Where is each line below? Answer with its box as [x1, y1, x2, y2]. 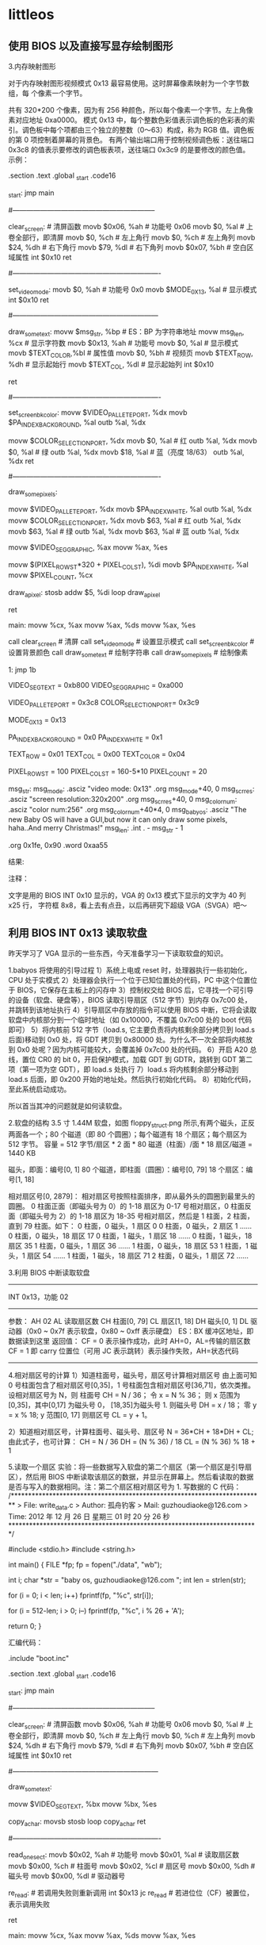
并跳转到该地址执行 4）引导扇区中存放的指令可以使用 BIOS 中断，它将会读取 [8, 1005, 257, 1015]
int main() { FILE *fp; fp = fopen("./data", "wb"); [8, 1559, 162, 1569]
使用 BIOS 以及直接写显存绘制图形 [8, 39, 173, 52]
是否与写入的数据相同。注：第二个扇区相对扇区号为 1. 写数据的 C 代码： [8, 1482, 241, 1491]
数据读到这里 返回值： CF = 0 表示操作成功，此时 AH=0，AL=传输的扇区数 [8, 1336, 251, 1345]
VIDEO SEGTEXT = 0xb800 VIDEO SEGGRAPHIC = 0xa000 [8, 681, 184, 692]
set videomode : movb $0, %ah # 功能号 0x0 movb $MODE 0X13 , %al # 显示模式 [8, 285, 257, 297]
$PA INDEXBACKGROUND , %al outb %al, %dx [8, 418, 146, 429]
